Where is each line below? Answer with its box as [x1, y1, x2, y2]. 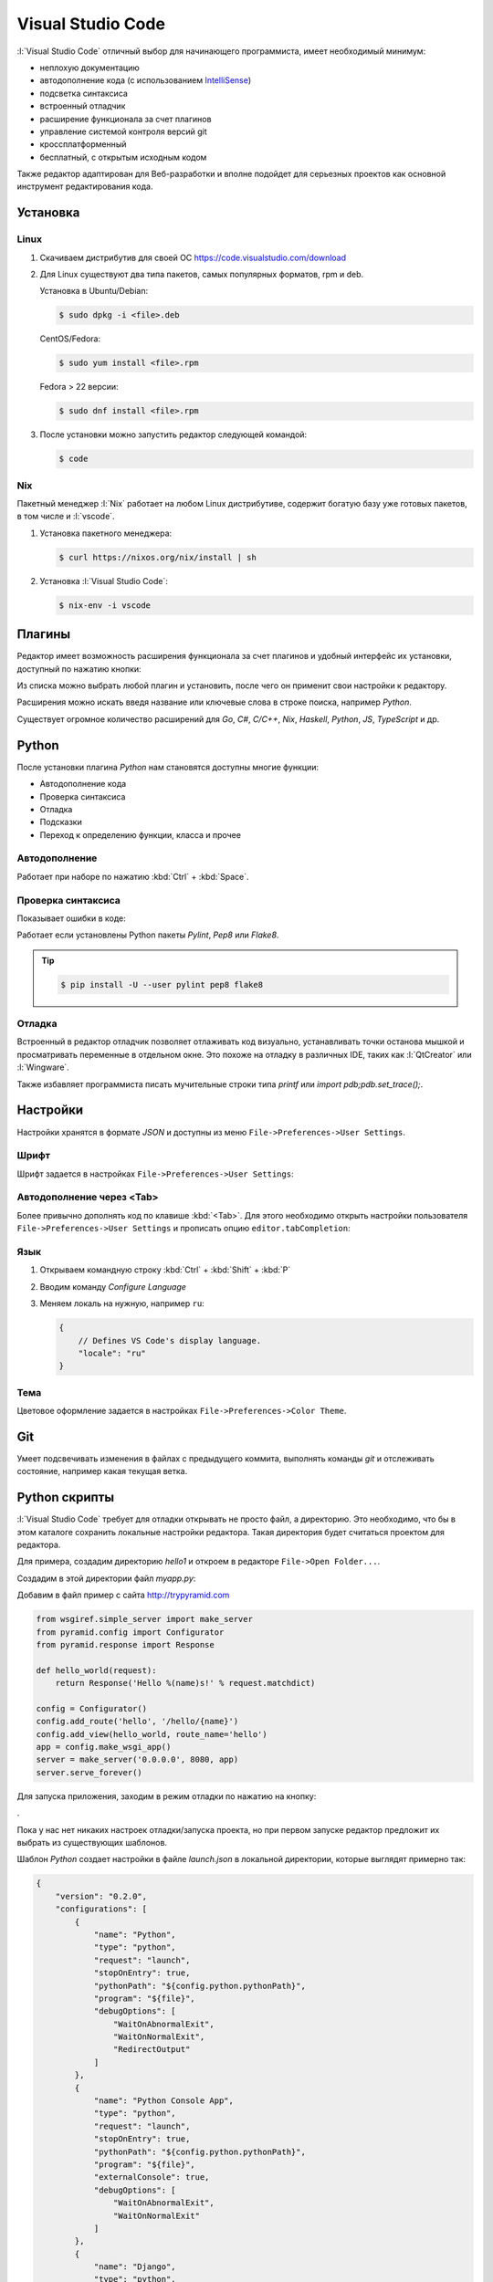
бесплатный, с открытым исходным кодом [39, 152, 207, 162]
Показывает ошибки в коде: [16, 913, 127, 924]
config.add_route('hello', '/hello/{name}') [36, 1716, 239, 1727]
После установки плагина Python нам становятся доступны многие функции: [16, 761, 320, 772]
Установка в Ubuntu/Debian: [39, 286, 149, 297]
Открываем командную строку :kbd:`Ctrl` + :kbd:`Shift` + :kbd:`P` [39, 1264, 291, 1275]
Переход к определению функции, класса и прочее [39, 829, 242, 840]
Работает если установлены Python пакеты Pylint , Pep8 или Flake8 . [16, 929, 279, 940]
